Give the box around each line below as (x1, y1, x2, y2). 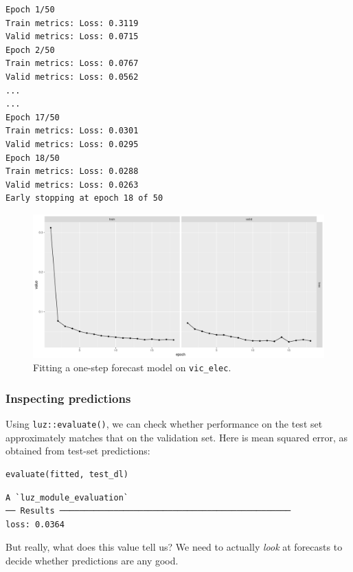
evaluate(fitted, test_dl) (5, 469, 128, 479)
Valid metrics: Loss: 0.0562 (5, 71, 139, 82)
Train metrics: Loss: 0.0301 (5, 126, 139, 136)
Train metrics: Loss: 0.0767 (5, 58, 139, 69)
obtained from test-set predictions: (5, 443, 150, 458)
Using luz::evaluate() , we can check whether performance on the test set (5, 417, 323, 431)
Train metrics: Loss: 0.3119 (5, 18, 139, 28)
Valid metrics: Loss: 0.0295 (5, 139, 139, 149)
